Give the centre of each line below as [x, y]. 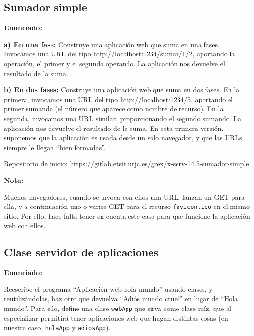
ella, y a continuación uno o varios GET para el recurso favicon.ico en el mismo [127, 206]
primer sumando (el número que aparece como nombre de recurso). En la [114, 109]
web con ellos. [25, 225]
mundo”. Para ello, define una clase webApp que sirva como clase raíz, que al [118, 308]
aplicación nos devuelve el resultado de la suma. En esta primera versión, [114, 128]
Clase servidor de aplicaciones [81, 252]
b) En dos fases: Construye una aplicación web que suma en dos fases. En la [122, 90]
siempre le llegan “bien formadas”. [55, 147]
